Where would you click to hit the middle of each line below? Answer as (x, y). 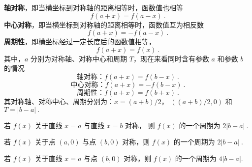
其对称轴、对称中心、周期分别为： (59, 101)
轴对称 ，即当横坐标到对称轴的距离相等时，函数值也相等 (94, 7)
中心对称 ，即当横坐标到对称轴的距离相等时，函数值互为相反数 (104, 24)
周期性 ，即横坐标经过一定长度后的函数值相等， (80, 42)
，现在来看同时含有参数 (171, 58)
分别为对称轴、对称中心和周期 (79, 58)
